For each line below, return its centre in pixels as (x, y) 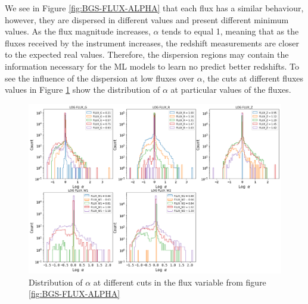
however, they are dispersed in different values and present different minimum (147, 19)
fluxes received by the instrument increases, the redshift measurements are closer (152, 43)
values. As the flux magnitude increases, (78, 31)
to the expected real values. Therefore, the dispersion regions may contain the (147, 54)
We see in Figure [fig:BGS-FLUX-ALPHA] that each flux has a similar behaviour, (154, 8)
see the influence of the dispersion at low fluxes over (100, 78)
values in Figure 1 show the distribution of (83, 90)
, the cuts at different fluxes (253, 78)
